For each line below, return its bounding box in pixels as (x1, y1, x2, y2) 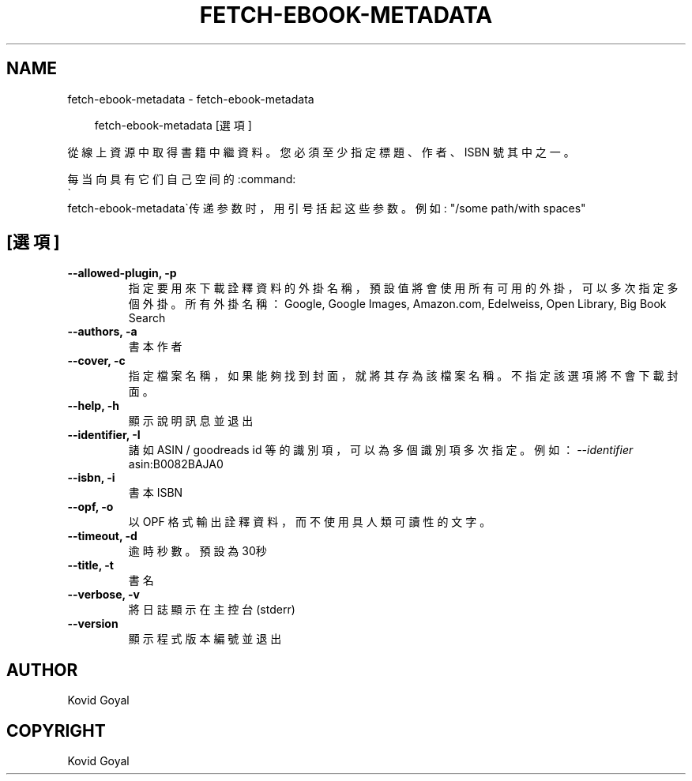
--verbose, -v (67, 588, 140, 602)
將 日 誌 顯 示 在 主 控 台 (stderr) (128, 603, 295, 617)
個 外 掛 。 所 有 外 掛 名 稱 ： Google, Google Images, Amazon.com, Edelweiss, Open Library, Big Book (128, 297, 667, 311)
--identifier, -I (67, 428, 141, 442)
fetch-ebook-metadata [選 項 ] (94, 118, 252, 132)
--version (67, 617, 118, 631)
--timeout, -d (67, 529, 137, 543)
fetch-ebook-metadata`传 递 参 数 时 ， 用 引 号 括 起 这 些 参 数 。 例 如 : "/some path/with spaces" (67, 201, 586, 215)
